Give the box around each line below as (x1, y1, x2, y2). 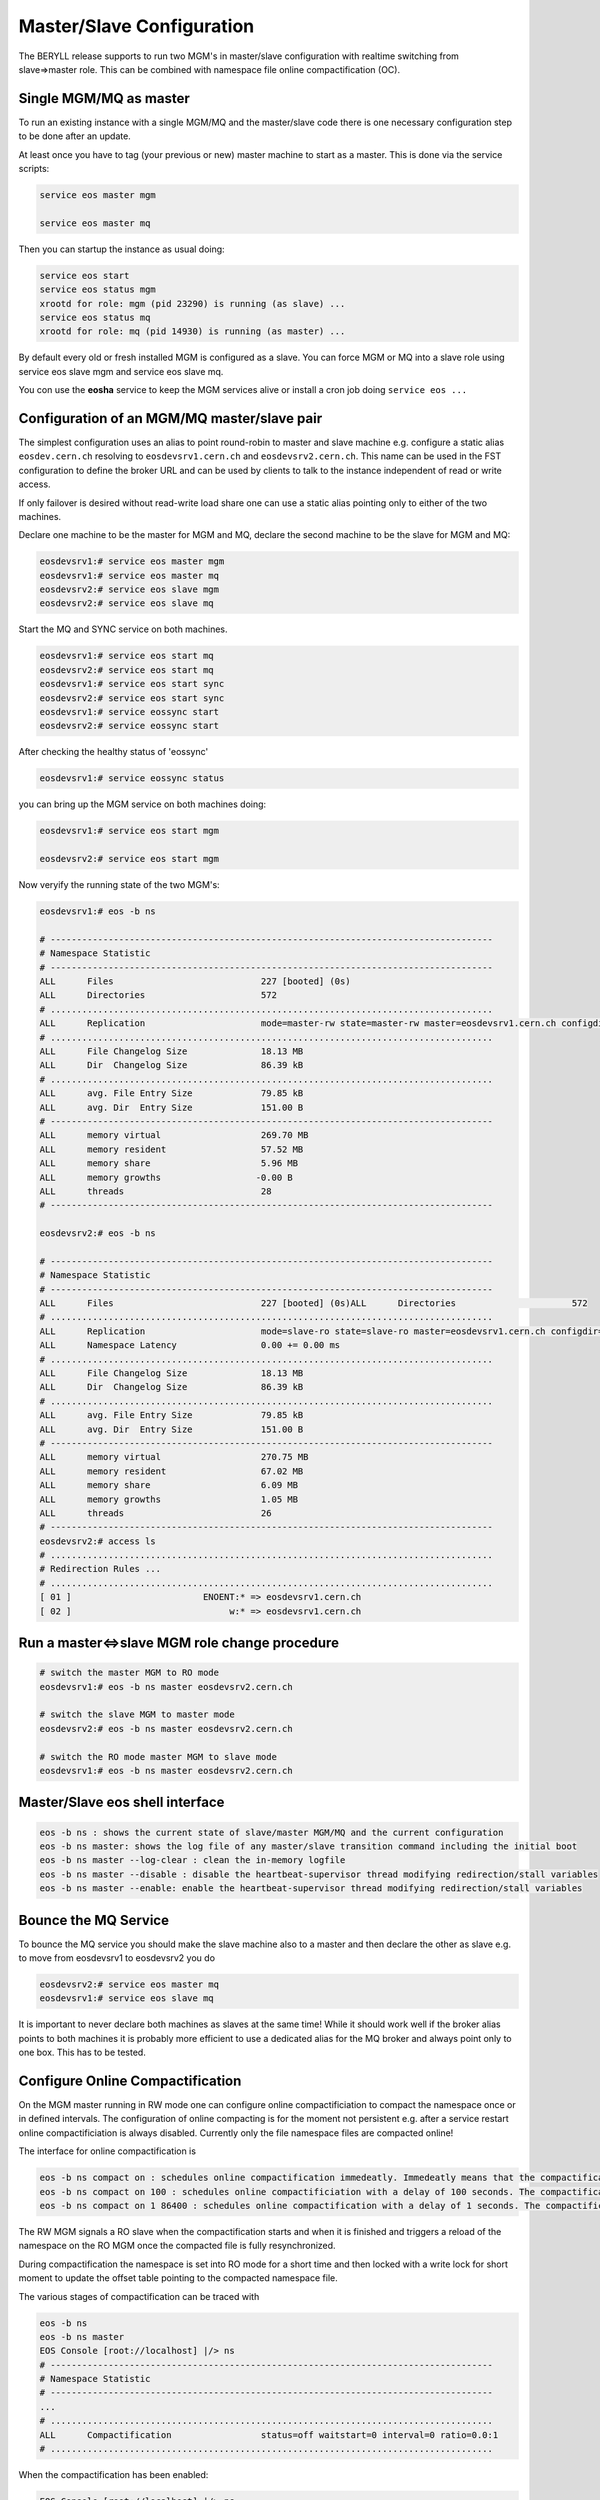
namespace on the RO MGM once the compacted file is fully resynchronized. (18, 2240, 336, 2252)
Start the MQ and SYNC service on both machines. (18, 623, 228, 635)
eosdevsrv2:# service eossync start (39, 720, 220, 732)
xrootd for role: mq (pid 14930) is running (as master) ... (39, 326, 346, 337)
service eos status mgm (39, 284, 157, 295)
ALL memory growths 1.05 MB (39, 1493, 299, 1505)
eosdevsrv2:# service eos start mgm (39, 853, 220, 865)
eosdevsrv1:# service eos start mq (39, 650, 214, 662)
